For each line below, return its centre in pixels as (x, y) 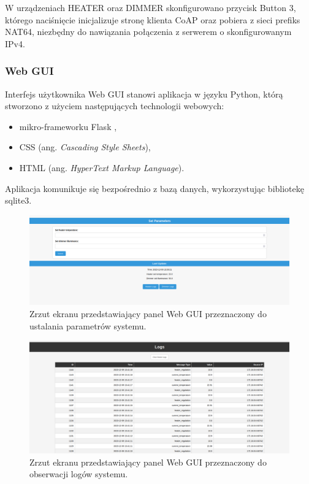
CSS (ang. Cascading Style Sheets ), (85, 147)
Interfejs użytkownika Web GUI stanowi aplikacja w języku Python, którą (144, 94)
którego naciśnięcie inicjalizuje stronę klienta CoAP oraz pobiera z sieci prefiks (153, 19)
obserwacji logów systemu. (79, 474)
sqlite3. (18, 200)
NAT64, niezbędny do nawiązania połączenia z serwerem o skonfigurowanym (148, 32)
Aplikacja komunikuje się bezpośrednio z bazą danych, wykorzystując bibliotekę (154, 188)
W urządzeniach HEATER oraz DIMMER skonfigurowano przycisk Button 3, (151, 7)
